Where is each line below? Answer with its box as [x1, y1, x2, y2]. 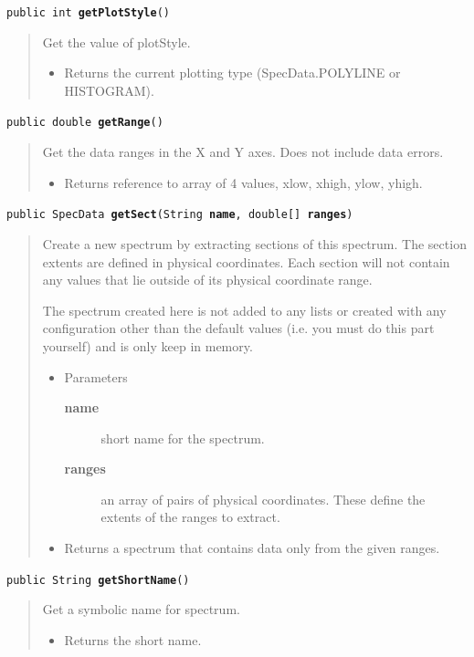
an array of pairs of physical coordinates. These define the [100, 489, 426, 508]
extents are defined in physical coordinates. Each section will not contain [42, 252, 450, 271]
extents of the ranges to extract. [100, 507, 280, 527]
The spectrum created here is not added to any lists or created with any [42, 300, 447, 319]
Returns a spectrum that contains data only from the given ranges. [64, 538, 440, 558]
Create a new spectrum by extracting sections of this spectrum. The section [42, 234, 467, 253]
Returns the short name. [64, 630, 202, 649]
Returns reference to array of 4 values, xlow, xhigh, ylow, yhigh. [64, 172, 423, 192]
